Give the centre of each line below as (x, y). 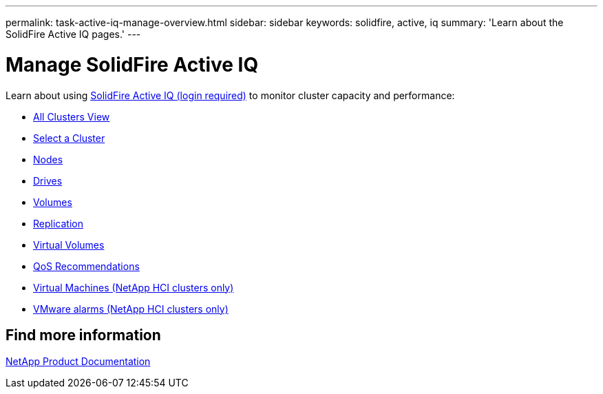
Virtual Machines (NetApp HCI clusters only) (134, 287)
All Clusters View (72, 116)
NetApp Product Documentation (78, 362)
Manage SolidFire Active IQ (132, 64)
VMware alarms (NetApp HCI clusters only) (131, 309)
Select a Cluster (69, 138)
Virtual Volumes (69, 245)
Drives (48, 180)
